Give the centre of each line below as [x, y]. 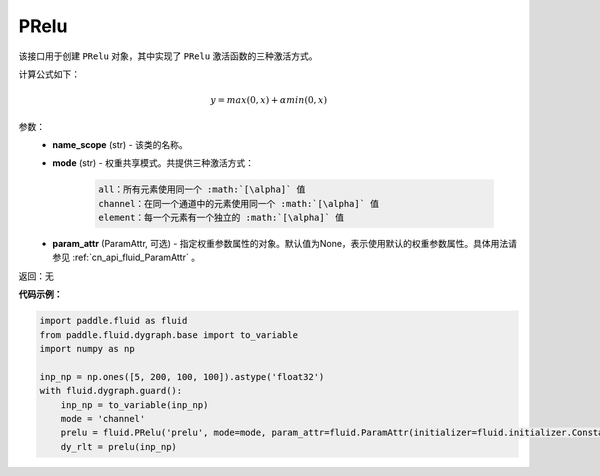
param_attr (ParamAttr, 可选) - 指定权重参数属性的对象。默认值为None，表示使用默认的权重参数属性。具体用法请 [285, 244]
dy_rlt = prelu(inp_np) [118, 446]
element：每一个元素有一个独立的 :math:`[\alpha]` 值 [221, 218]
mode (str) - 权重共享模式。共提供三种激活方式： [153, 163]
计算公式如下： [49, 74]
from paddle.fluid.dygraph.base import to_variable [169, 334]
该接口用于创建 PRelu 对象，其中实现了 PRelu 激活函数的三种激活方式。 [168, 56]
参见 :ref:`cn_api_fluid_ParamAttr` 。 [126, 257]
